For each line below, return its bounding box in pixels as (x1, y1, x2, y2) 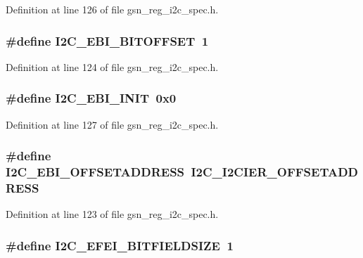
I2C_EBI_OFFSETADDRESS (6, 163, 185, 181)
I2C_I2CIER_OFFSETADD (191, 163, 359, 181)
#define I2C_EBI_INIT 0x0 (6, 89, 177, 107)
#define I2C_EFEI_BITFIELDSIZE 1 (6, 236, 234, 254)
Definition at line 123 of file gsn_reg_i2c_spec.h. (6, 207, 219, 221)
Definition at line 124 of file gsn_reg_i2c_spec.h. (6, 59, 219, 74)
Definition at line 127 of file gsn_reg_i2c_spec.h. (6, 117, 219, 131)
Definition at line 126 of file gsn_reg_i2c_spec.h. (6, 2, 219, 16)
